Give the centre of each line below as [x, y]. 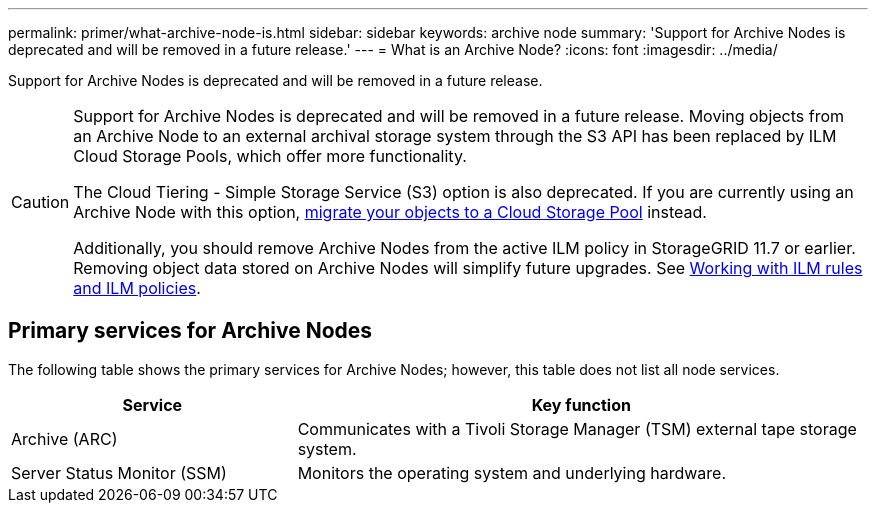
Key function [581, 404]
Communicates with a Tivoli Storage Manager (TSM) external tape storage [577, 428]
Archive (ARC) [64, 438]
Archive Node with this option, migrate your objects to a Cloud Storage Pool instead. [390, 212]
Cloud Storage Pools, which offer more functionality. [270, 156]
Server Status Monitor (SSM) [119, 472]
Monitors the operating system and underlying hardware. [512, 472]
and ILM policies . [137, 288]
